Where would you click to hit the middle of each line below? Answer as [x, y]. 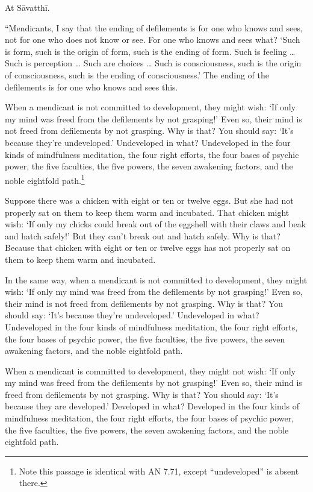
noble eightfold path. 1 [45, 179]
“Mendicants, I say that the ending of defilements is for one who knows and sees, [154, 27]
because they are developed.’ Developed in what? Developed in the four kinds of [152, 406]
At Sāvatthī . [27, 7]
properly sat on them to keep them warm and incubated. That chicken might [147, 212]
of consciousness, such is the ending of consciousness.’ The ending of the [137, 74]
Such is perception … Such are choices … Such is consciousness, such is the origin [153, 63]
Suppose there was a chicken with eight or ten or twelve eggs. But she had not [149, 200]
